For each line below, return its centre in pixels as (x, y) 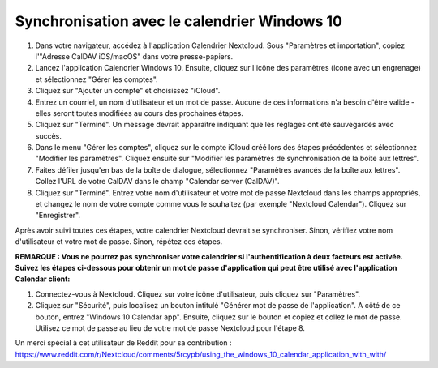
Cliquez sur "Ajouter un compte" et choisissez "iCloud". (128, 91)
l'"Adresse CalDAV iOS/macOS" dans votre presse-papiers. (134, 56)
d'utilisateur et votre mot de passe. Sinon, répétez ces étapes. (119, 242)
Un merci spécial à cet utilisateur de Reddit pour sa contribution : (123, 343)
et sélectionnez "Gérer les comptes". (97, 79)
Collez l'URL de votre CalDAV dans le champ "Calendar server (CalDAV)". (157, 182)
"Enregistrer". (58, 216)
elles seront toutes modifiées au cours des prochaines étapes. (139, 113)
